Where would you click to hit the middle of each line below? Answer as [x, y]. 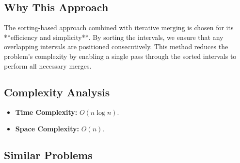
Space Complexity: [47, 128]
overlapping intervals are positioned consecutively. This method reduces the [116, 46]
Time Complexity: [46, 112]
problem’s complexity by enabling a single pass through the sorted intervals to [120, 56]
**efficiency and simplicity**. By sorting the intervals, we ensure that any [114, 37]
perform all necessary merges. [48, 65]
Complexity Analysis [57, 92]
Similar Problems [48, 154]
